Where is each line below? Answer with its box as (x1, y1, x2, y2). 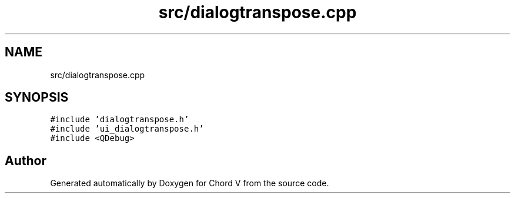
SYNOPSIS (5, 90, 69, 105)
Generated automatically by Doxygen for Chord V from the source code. (50, 178, 329, 189)
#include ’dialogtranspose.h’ (50, 115, 189, 125)
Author (5, 153, 46, 168)
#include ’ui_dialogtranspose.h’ (50, 124, 204, 134)
